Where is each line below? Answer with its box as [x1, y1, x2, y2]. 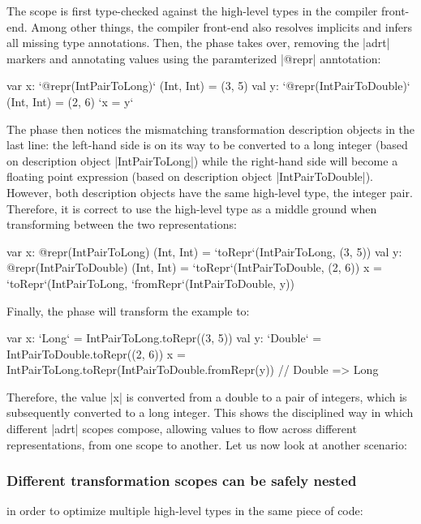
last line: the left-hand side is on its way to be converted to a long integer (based [6, 136, 408, 153]
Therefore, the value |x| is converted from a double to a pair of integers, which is [6, 388, 407, 405]
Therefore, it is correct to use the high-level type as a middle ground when [6, 200, 377, 217]
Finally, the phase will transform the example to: [6, 302, 250, 319]
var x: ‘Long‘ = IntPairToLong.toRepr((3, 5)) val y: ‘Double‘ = [6, 329, 322, 346]
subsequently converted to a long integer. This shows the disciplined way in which [6, 404, 414, 421]
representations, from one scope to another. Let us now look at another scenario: [6, 436, 407, 453]
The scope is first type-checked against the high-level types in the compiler [6, 2, 378, 19]
